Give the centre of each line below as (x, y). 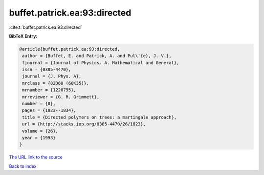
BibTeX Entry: (23, 36)
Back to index (23, 166)
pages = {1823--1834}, (49, 110)
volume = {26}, (40, 131)
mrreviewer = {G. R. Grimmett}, (61, 97)
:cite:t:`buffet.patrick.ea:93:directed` (46, 27)
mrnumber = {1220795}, (49, 90)
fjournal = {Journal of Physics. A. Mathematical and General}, (101, 63)
